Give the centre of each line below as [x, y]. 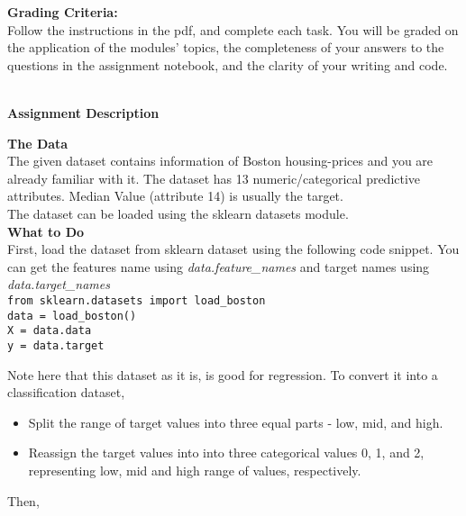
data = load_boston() [72, 316]
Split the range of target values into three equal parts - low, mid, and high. [236, 422]
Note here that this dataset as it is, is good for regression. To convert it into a [223, 374]
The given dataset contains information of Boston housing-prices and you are [220, 161]
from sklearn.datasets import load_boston [137, 300]
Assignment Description [83, 112]
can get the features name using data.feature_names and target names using [219, 266]
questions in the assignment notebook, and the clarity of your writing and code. [228, 64]
